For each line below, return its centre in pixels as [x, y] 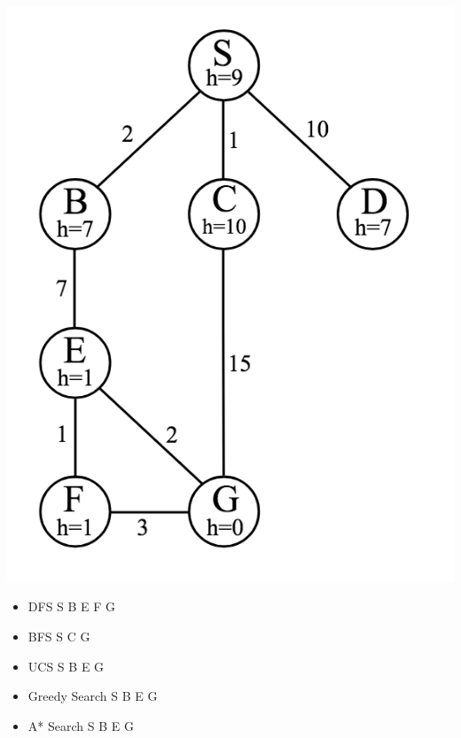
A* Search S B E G [81, 725]
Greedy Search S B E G [93, 696]
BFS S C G [59, 636]
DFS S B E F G [72, 606]
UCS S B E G [66, 666]
